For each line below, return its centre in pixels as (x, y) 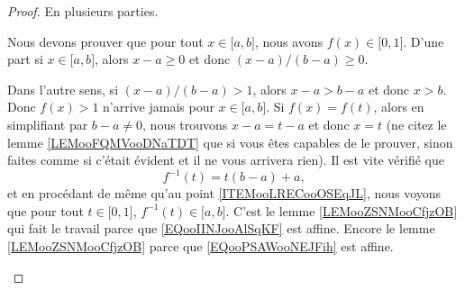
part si (25, 59)
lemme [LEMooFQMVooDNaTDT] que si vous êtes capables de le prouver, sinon (230, 142)
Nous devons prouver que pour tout (105, 41)
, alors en (399, 107)
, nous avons (289, 41)
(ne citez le (416, 124)
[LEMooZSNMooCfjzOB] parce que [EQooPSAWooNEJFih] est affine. (201, 246)
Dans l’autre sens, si (63, 89)
